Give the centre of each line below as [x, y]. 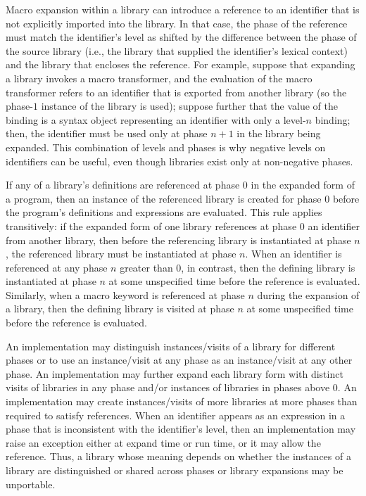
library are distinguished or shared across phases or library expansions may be [175, 470]
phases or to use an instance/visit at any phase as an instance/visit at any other [179, 360]
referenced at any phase [57, 267]
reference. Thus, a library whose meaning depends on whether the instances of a [178, 456]
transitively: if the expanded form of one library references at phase [151, 225]
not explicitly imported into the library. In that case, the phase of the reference [177, 23]
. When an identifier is [294, 254]
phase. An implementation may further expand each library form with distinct [175, 373]
